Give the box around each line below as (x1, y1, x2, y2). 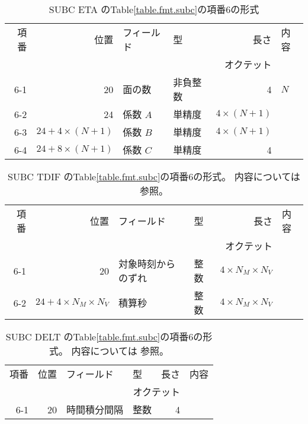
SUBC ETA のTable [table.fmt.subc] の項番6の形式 (49, 2, 259, 16)
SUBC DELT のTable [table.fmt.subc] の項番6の (5, 330, 203, 343)
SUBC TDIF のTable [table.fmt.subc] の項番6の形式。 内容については (8, 170, 300, 183)
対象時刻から (118, 257, 175, 270)
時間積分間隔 (66, 403, 124, 416)
